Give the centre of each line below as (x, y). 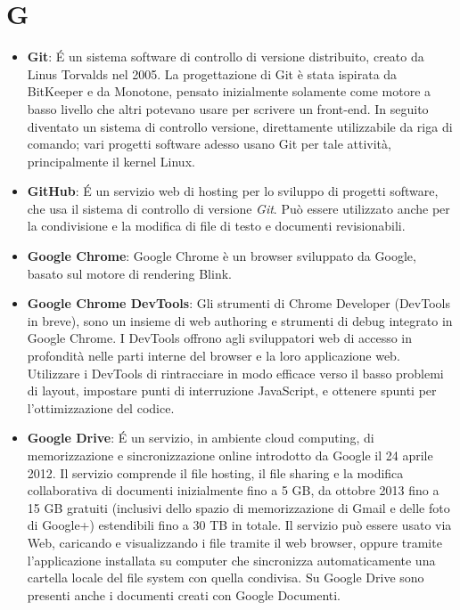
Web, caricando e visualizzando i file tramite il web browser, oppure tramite (234, 542)
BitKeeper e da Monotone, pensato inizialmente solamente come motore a (229, 91)
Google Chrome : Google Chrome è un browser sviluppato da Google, (222, 256)
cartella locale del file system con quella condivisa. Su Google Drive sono (226, 577)
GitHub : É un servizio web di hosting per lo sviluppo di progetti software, (233, 191)
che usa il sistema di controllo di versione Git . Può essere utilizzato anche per (238, 208)
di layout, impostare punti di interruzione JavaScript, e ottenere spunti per (232, 390)
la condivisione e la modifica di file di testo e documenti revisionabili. (216, 226)
